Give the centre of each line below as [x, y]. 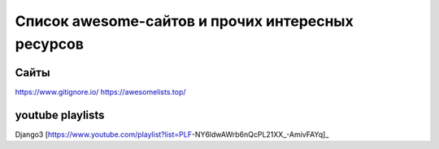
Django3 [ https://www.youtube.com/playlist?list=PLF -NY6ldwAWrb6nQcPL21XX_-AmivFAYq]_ [172, 134]
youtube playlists [60, 115]
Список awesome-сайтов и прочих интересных [184, 21]
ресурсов [50, 44]
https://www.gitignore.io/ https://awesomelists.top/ [100, 92]
